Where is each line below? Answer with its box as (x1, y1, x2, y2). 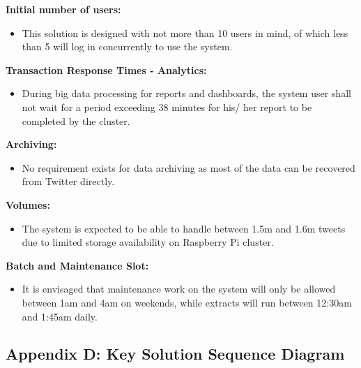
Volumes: (6, 197, 50, 212)
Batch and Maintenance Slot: (6, 258, 149, 272)
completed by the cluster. (22, 113, 130, 128)
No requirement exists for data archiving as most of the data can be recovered (22, 160, 355, 175)
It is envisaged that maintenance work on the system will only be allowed (22, 281, 336, 296)
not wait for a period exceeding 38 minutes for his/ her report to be (22, 99, 312, 114)
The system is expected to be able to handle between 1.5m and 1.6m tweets (22, 221, 346, 235)
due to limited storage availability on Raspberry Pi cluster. (22, 235, 274, 249)
